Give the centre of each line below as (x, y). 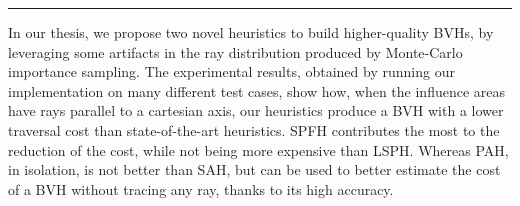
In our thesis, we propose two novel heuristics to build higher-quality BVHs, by (251, 32)
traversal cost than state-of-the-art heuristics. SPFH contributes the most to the (254, 129)
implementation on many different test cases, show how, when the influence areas (257, 90)
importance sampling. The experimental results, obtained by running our (231, 71)
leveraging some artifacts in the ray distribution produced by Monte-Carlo (235, 51)
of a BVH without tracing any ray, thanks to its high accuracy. (201, 188)
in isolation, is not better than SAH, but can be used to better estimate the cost (254, 169)
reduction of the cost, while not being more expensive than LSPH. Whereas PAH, (258, 149)
